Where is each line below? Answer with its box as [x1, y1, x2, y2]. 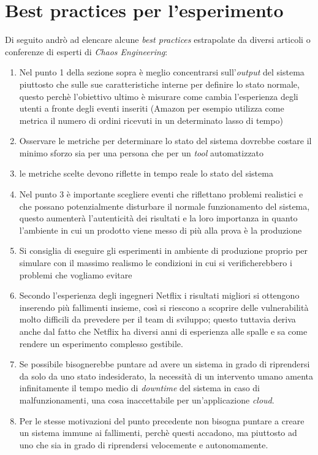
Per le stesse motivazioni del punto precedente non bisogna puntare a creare [19, 414, 305, 427]
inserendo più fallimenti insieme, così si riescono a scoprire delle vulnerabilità [19, 300, 309, 313]
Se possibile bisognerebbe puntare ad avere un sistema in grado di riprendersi [19, 357, 310, 370]
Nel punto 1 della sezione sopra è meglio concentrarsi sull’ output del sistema [19, 66, 305, 78]
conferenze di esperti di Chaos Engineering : [5, 45, 168, 58]
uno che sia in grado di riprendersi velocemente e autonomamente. [19, 438, 268, 451]
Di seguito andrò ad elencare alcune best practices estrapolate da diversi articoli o [5, 33, 311, 46]
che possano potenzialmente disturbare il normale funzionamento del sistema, [19, 199, 310, 212]
